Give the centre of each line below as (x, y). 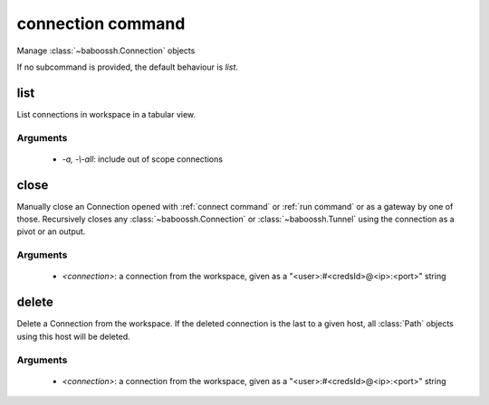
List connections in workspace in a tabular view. (106, 114)
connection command (101, 24)
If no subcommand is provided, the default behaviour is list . (128, 67)
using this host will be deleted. (73, 336)
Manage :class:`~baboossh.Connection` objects (106, 51)
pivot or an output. (51, 231)
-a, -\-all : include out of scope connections (143, 159)
